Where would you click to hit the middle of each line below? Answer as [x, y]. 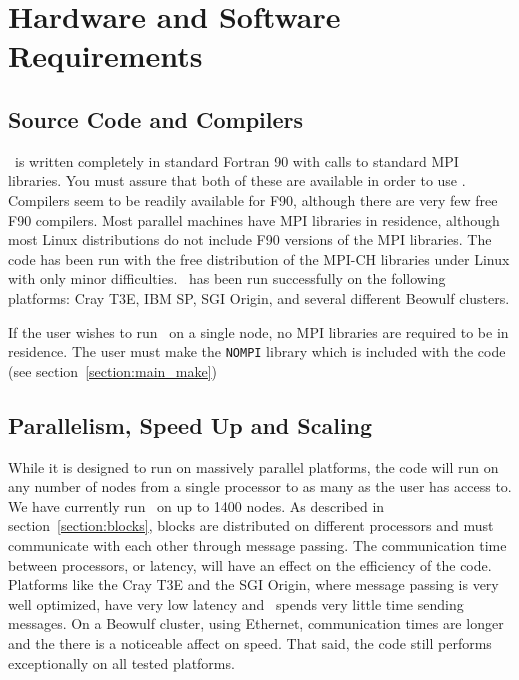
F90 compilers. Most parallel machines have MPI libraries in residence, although [254, 219]
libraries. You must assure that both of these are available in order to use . [237, 180]
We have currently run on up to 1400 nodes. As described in [196, 505]
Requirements [105, 55]
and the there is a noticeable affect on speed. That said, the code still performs [250, 642]
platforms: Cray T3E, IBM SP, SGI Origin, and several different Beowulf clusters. [259, 297]
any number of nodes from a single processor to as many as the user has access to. [260, 486]
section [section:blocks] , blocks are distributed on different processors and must [251, 525]
